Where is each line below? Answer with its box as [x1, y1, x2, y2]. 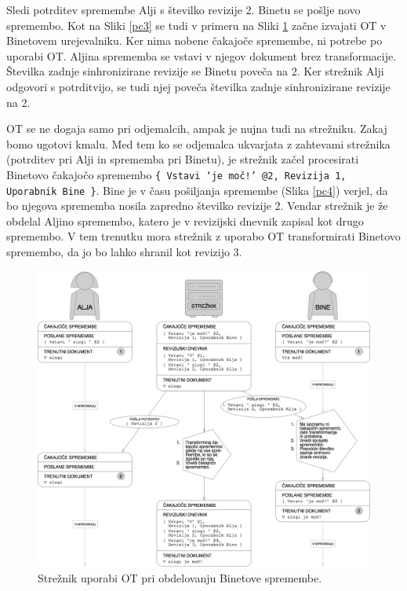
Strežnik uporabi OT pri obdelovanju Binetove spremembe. [38, 570, 322, 586]
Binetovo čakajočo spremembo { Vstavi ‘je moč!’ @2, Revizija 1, [6, 166, 347, 182]
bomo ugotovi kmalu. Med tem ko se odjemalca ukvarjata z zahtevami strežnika [6, 135, 391, 152]
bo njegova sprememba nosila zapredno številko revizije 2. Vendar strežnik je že [6, 197, 388, 214]
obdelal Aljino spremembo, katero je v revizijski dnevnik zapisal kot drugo [6, 212, 364, 229]
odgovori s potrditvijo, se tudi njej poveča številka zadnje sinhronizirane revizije [6, 78, 391, 94]
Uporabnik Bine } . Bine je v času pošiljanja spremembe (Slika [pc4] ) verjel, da [6, 182, 388, 198]
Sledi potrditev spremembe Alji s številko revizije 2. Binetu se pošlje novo [6, 2, 361, 17]
